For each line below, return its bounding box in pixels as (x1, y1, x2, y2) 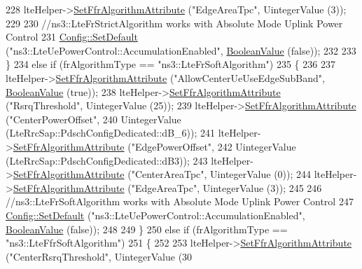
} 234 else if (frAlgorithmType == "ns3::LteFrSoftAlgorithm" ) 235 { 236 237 (6, 57, 335, 71)
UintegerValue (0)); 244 (210, 167, 312, 181)
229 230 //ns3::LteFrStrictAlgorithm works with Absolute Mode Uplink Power (6, 15, 343, 30)
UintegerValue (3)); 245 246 (202, 180, 322, 195)
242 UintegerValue (217, 139, 296, 153)
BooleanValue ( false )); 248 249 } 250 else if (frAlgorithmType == (6, 221, 288, 236)
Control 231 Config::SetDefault (6, 29, 138, 44)
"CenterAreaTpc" (131, 167, 204, 181)
